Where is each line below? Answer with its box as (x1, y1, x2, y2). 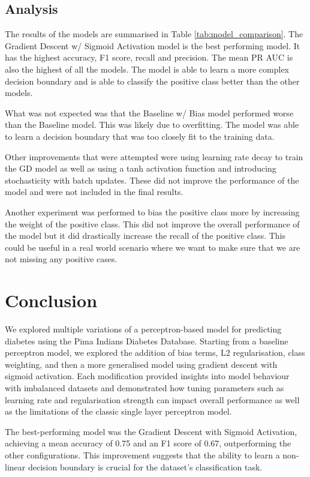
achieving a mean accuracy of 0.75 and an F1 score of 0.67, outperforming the (5, 437, 291, 449)
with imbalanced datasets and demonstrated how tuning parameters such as (5, 381, 284, 394)
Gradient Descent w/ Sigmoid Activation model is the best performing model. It (5, 39, 300, 52)
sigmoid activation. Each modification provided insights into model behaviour (5, 370, 290, 382)
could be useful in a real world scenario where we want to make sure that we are (5, 241, 300, 253)
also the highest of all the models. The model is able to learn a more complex (5, 62, 289, 75)
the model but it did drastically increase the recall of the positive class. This (5, 229, 286, 242)
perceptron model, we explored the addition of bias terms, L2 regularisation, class (5, 346, 305, 359)
